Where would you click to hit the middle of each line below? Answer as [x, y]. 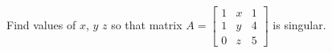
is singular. [299, 25]
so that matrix [147, 25]
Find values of [41, 25]
